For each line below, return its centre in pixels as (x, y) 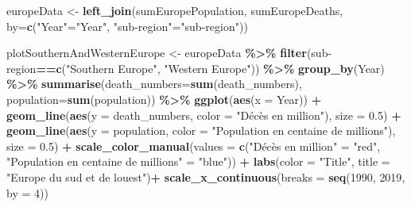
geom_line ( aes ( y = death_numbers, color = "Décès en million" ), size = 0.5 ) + (204, 115)
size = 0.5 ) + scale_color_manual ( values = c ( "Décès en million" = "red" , (194, 146)
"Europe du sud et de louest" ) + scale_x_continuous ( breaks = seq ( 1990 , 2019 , (206, 176)
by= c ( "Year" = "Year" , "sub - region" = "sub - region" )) (127, 26)
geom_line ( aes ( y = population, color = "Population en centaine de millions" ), (201, 130)
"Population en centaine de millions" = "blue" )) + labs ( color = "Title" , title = (198, 161)
